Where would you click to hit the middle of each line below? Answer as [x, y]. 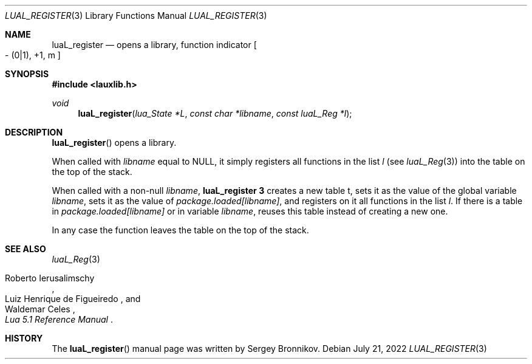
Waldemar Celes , [40, 309]
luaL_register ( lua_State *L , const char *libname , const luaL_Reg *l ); [215, 113]
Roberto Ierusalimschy [50, 278]
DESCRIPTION [34, 132]
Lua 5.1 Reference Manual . [59, 319]
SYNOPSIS [27, 74]
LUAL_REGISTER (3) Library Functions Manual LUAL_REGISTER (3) [136, 15]
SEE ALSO [26, 249]
